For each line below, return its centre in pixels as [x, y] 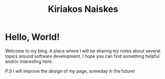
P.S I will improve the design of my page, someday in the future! [70, 71]
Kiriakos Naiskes [83, 9]
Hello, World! [33, 37]
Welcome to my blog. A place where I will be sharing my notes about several [83, 51]
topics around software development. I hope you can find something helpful [82, 56]
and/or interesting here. [29, 61]
